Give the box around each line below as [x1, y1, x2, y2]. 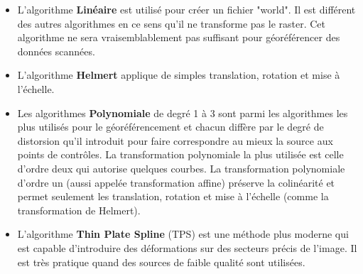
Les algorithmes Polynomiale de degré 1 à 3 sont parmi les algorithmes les [17, 105, 348, 120]
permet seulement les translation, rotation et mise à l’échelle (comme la [17, 189, 329, 204]
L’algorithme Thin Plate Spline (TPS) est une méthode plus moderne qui [17, 226, 349, 241]
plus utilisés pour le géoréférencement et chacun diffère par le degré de [17, 119, 324, 134]
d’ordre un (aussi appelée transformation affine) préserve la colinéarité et [17, 175, 335, 190]
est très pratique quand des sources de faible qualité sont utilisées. [17, 254, 305, 269]
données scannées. [17, 43, 95, 58]
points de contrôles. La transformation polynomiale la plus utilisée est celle [17, 147, 344, 162]
